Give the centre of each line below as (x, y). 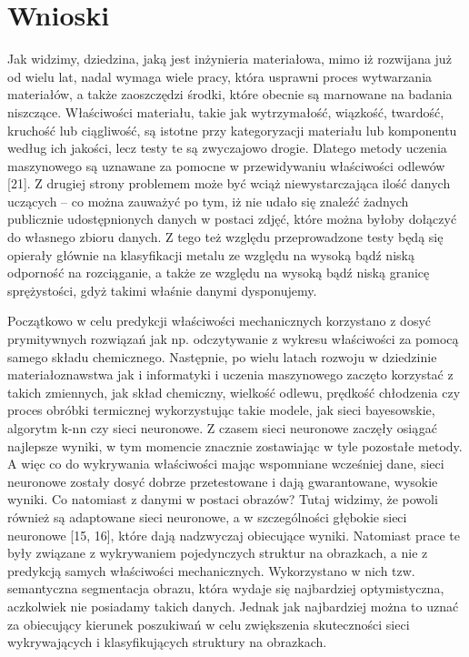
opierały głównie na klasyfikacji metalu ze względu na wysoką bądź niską (211, 254)
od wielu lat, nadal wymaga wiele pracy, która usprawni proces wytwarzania (220, 76)
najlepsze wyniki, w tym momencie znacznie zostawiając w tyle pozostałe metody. (235, 445)
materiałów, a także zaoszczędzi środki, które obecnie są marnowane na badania (230, 94)
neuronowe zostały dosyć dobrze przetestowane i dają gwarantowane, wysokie (223, 481)
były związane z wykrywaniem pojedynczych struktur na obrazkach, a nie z (218, 553)
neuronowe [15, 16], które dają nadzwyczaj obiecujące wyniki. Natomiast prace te (234, 535)
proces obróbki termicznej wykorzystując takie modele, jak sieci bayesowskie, (221, 410)
